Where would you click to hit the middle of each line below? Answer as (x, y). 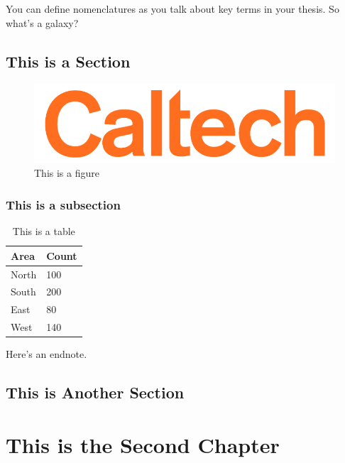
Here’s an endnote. (46, 354)
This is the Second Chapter (143, 444)
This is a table (44, 231)
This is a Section (68, 61)
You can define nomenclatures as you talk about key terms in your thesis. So (172, 9)
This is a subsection (63, 204)
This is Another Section (95, 392)
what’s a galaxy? (42, 22)
